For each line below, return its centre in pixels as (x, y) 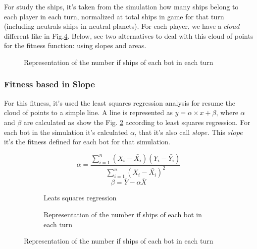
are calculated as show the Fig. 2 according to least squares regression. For (137, 122)
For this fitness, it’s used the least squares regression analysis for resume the (120, 102)
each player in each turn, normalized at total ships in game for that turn (114, 16)
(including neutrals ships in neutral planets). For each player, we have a (113, 26)
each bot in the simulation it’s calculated (66, 132)
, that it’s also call (162, 132)
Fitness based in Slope (50, 84)
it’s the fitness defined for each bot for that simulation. (87, 142)
